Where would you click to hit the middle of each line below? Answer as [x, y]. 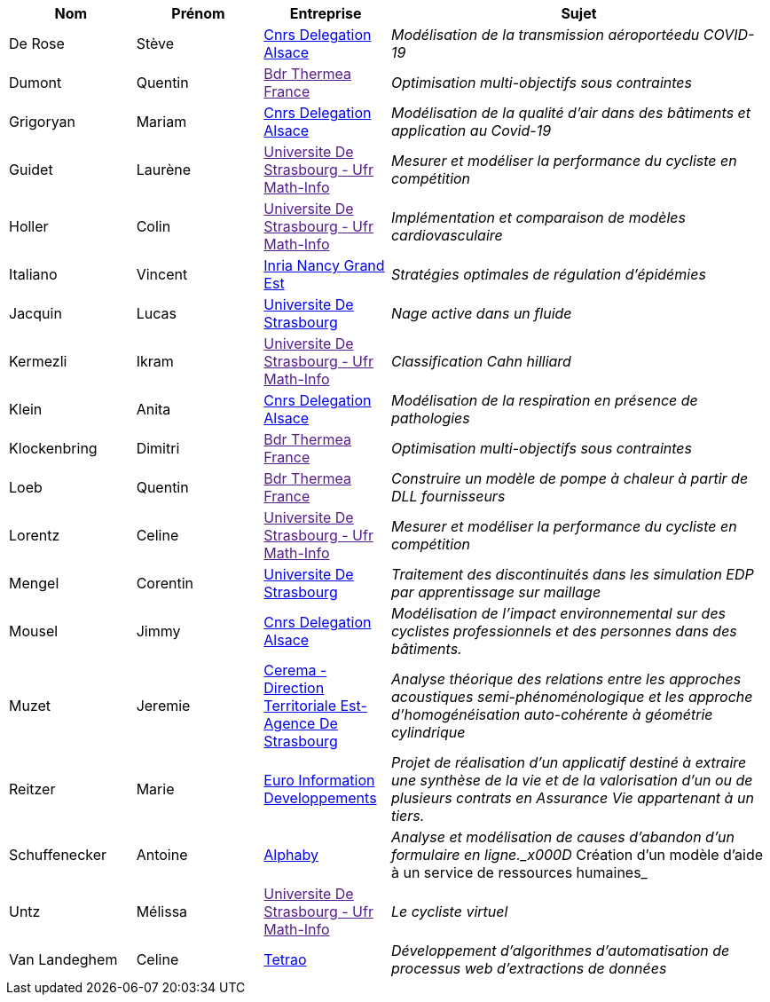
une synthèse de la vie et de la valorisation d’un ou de [572, 780]
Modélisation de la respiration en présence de [544, 400]
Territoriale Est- [315, 706]
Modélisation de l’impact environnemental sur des [558, 613]
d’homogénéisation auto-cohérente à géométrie [552, 714]
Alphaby [291, 855]
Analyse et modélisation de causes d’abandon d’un [563, 837]
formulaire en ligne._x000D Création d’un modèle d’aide [577, 855]
